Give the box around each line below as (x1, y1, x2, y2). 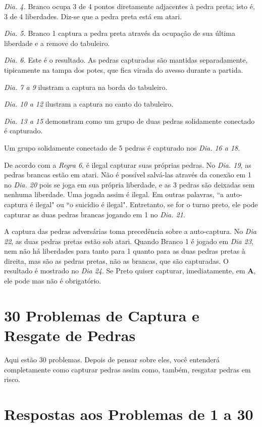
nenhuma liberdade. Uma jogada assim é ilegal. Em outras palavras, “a (4, 189, 224, 200)
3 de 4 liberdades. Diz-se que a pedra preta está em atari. (4, 11, 182, 21)
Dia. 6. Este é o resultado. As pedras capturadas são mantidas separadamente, (4, 55, 248, 65)
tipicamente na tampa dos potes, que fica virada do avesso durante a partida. (4, 64, 243, 75)
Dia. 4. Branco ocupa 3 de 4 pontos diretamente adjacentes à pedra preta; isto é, (4, 1, 255, 11)
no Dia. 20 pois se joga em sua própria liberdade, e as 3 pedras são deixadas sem (4, 179, 255, 189)
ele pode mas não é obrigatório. (4, 275, 101, 286)
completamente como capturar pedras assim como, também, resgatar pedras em (4, 364, 251, 374)
